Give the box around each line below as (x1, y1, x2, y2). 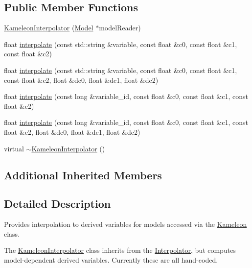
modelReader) (99, 23, 141, 33)
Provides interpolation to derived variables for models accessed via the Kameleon (4, 219, 247, 229)
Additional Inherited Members (4, 167, 162, 182)
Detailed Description (4, 196, 111, 211)
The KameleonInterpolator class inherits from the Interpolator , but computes (4, 245, 236, 255)
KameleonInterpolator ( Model (4, 23, 93, 33)
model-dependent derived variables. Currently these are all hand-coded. (4, 254, 218, 265)
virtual (4, 143, 24, 153)
